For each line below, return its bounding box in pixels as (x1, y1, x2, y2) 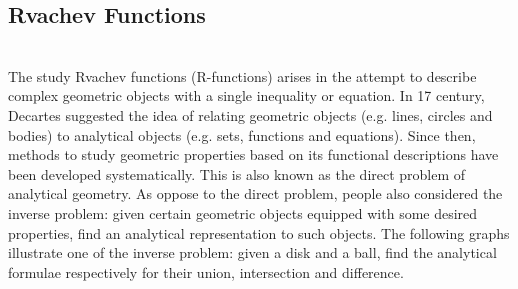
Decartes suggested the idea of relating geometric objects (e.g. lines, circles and (8, 104, 493, 125)
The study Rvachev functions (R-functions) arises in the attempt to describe (8, 65, 477, 86)
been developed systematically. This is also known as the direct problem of (8, 163, 466, 184)
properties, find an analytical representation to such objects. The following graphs (8, 222, 510, 243)
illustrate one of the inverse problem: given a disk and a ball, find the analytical (8, 242, 497, 263)
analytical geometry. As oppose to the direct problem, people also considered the (8, 183, 503, 204)
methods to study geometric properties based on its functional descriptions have (8, 144, 499, 165)
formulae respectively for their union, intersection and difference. (8, 261, 404, 282)
